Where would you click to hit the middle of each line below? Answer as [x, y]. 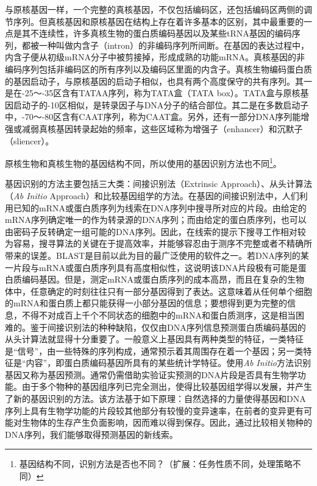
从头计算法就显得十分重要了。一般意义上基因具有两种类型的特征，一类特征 [154, 339]
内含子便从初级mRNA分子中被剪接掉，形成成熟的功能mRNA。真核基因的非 [155, 57]
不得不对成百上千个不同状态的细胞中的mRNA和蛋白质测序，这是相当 [158, 315]
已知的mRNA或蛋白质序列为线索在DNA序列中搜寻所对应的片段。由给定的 [160, 207]
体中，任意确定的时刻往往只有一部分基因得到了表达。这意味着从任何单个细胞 [158, 291]
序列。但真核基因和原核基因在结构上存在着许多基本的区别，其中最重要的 [158, 21]
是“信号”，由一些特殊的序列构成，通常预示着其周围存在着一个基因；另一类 [154, 350]
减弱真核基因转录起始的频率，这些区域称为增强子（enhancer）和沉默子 [162, 128]
